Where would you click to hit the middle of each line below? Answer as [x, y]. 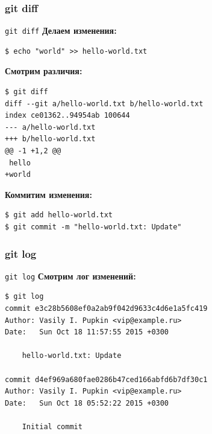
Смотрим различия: [44, 71]
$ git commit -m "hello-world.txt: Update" [93, 227]
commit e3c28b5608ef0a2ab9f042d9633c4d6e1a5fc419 [106, 309]
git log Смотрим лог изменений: [70, 276]
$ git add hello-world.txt [59, 215]
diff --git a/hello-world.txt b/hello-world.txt [104, 104]
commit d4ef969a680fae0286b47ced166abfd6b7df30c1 [106, 379]
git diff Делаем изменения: [61, 30]
